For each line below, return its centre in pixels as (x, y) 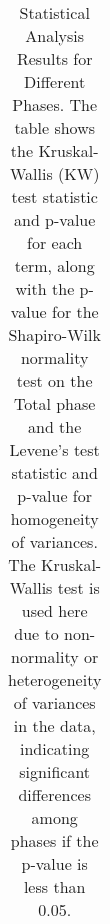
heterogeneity (55, 679)
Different (55, 81)
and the (55, 426)
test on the (54, 380)
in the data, (54, 725)
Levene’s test (54, 449)
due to (36, 633)
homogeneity (54, 518)
